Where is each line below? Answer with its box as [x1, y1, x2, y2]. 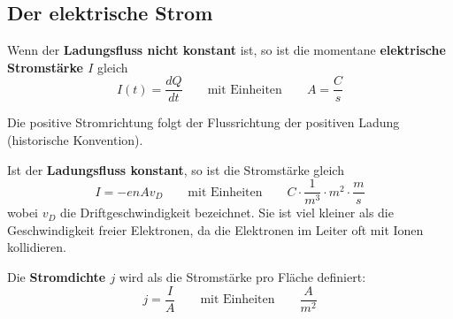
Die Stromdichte [7, 268, 106, 286]
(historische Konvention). [7, 131, 143, 149]
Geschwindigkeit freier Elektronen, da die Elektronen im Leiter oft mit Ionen [7, 220, 424, 239]
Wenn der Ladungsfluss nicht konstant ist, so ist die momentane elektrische [7, 41, 446, 59]
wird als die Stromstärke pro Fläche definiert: [119, 268, 366, 286]
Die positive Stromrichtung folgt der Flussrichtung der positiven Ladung [7, 113, 400, 132]
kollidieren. [7, 238, 66, 256]
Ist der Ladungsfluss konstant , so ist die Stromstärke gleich [7, 160, 344, 178]
